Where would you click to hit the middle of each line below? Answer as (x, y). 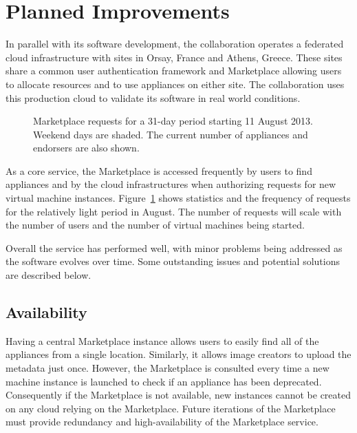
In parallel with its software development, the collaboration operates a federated (175, 44)
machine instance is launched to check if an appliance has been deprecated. (164, 381)
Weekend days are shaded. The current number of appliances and (171, 134)
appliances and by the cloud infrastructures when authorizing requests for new (171, 184)
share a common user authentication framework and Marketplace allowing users (174, 71)
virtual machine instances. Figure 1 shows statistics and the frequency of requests (178, 198)
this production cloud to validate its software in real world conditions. (153, 97)
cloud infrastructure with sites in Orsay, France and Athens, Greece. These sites (174, 57)
